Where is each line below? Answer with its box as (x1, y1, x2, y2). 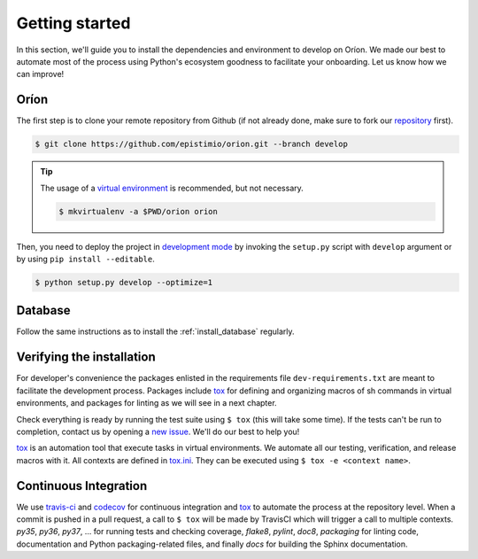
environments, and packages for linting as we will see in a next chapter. (16, 398, 278, 408)
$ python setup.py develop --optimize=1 (35, 277, 212, 287)
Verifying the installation (16, 350, 156, 365)
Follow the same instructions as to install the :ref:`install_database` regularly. (16, 326, 296, 337)
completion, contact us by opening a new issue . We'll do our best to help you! (16, 426, 300, 437)
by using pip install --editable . (16, 253, 155, 264)
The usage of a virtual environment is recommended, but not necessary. (40, 182, 305, 193)
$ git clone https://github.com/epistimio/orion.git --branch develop (35, 139, 349, 150)
